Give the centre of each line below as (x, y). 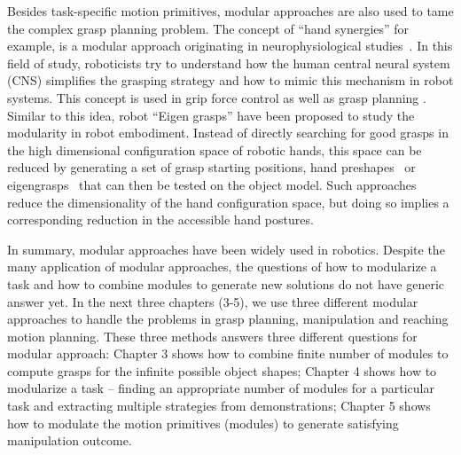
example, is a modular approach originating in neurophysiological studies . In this (230, 46)
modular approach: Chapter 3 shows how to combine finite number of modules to (228, 353)
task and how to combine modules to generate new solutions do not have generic (226, 283)
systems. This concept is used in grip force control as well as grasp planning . (217, 97)
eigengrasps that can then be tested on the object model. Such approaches (212, 184)
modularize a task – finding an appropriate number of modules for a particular (221, 388)
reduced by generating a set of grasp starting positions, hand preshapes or (211, 167)
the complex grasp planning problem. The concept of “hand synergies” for (208, 28)
